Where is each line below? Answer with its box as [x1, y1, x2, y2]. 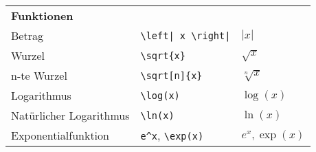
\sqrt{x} [140, 50, 185, 61]
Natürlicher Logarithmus [11, 107, 130, 123]
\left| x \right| [140, 30, 231, 41]
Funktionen [11, 8, 74, 23]
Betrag [11, 28, 43, 43]
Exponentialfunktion [11, 127, 109, 143]
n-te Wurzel [11, 67, 67, 83]
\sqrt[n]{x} [140, 69, 203, 81]
